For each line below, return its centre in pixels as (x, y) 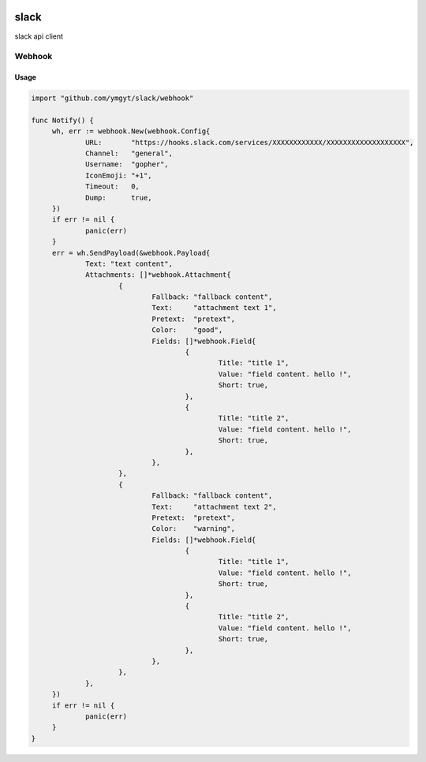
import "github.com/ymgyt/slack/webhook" (112, 98)
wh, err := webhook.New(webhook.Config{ (131, 131)
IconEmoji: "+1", (119, 175)
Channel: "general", (129, 153)
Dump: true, (119, 198)
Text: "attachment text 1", (214, 308)
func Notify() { (63, 120)
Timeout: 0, (112, 187)
